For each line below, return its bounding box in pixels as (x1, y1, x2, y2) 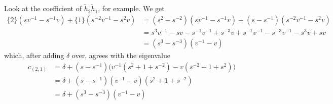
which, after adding (4, 49, 64, 60)
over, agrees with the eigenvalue (71, 49, 171, 60)
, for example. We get (98, 3, 165, 14)
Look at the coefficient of (4, 3, 82, 14)
